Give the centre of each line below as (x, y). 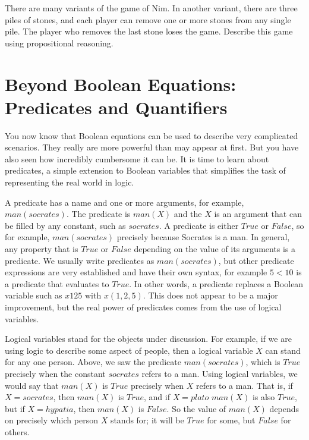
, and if (157, 397)
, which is (263, 362)
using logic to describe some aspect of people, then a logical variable (129, 350)
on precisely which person (51, 420)
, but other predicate (256, 260)
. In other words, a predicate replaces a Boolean (216, 283)
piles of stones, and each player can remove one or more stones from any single (148, 19)
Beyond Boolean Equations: (121, 84)
